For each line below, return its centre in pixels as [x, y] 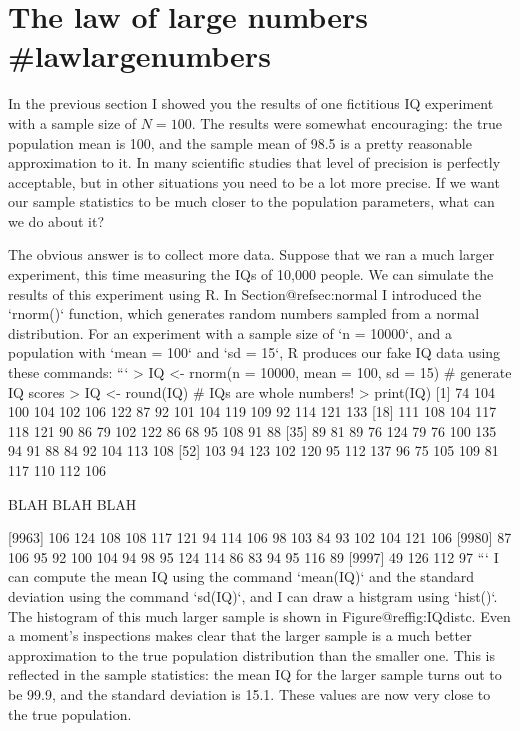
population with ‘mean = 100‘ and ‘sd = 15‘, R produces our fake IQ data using [254, 352]
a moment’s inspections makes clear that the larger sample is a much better [240, 635]
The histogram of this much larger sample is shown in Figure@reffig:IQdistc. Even [259, 615]
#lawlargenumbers [139, 55]
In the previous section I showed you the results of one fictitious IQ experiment [251, 103]
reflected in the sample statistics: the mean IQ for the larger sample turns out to [255, 674]
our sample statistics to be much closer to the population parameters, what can [251, 201]
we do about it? [56, 220]
